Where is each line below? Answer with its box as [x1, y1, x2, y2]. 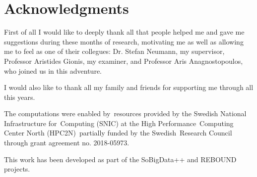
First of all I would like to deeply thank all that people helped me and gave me [4, 27, 245, 37]
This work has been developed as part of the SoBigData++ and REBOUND [4, 154, 237, 164]
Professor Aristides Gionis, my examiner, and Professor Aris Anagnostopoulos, [4, 55, 243, 66]
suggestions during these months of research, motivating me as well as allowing [4, 36, 244, 46]
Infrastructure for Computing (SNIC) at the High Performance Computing [4, 118, 234, 128]
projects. [4, 164, 30, 174]
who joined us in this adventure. [4, 65, 102, 76]
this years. [4, 91, 35, 102]
